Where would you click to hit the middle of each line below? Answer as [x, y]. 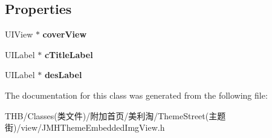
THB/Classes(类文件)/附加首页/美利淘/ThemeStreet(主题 [115, 115]
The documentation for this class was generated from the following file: [136, 95]
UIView [19, 34]
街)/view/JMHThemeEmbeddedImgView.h [85, 127]
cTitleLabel [69, 54]
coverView [65, 34]
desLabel [63, 75]
